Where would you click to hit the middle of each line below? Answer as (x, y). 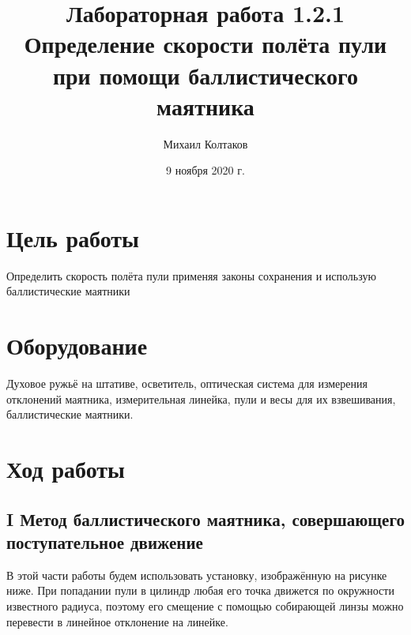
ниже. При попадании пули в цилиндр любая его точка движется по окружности (200, 590)
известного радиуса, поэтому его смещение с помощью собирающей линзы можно (205, 606)
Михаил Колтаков (205, 143)
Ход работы (66, 469)
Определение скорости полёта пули (205, 44)
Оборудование (77, 346)
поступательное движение (105, 542)
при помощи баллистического (205, 75)
